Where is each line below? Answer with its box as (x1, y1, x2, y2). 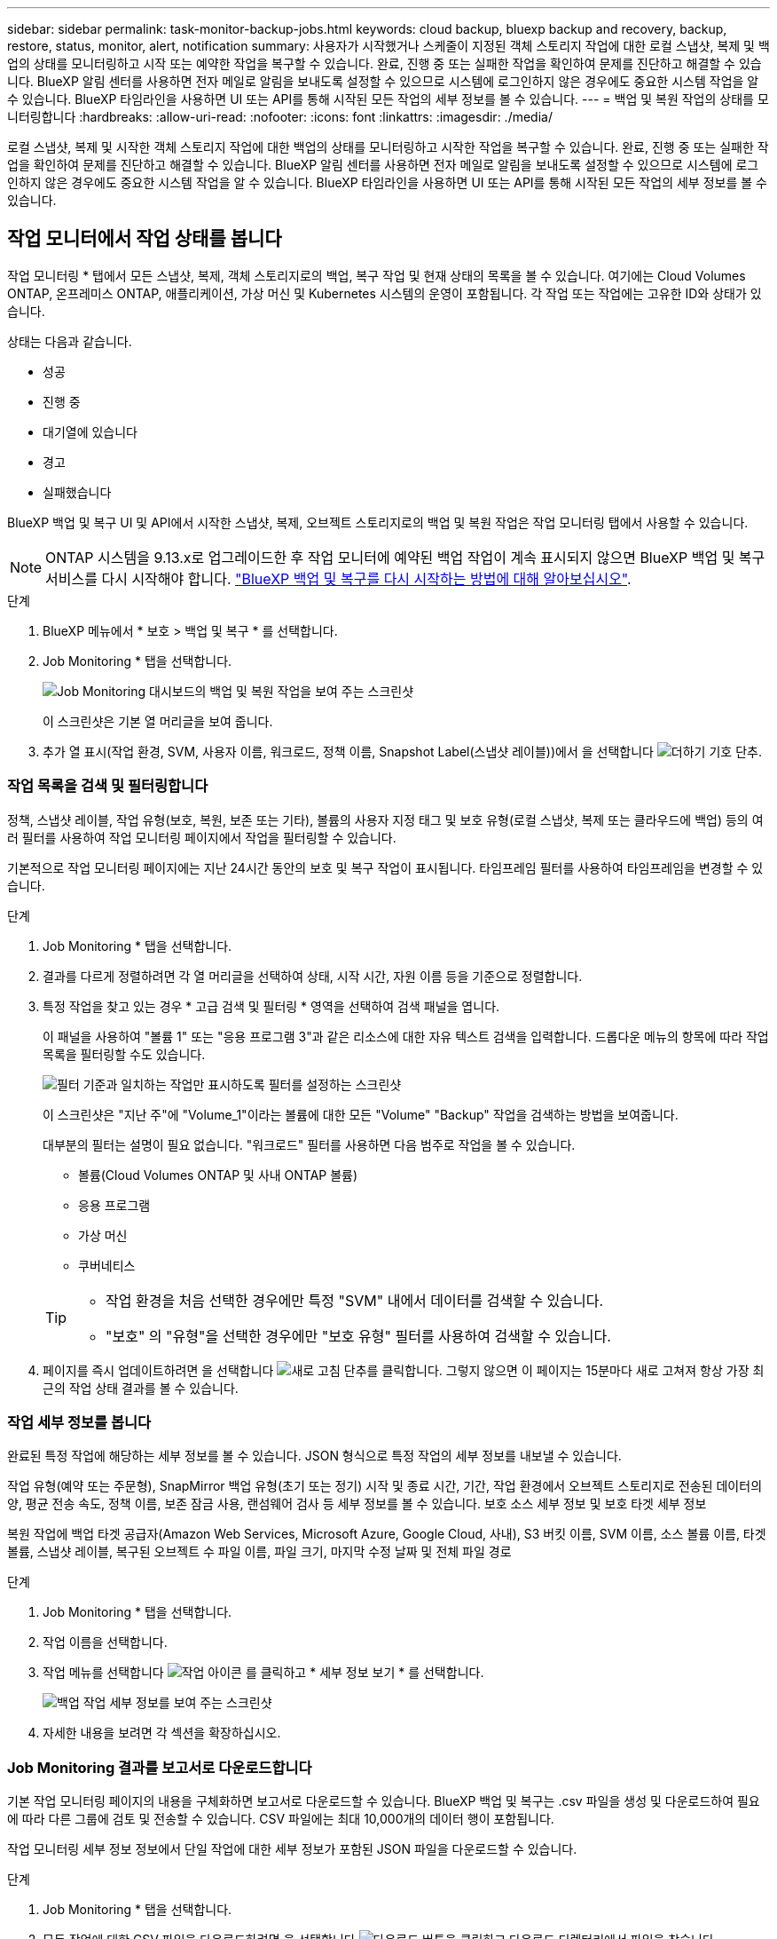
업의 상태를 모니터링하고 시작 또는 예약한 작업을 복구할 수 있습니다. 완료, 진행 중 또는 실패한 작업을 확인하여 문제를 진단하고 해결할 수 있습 (7, 56, 762, 71)
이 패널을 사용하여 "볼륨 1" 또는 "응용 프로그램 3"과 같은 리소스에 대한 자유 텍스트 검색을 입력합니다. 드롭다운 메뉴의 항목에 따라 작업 (43, 1028, 769, 1044)
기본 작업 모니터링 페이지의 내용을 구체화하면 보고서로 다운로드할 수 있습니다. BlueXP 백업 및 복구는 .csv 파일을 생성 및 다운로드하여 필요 (7, 1793, 760, 1809)
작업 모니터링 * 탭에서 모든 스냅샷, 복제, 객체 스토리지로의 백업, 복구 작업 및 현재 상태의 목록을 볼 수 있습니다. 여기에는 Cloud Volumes (7, 267, 746, 283)
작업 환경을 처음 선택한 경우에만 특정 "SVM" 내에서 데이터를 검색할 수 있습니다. (106, 1291, 604, 1310)
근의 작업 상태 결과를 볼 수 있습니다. (43, 1380, 239, 1396)
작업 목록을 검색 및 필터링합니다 (7, 777, 208, 795)
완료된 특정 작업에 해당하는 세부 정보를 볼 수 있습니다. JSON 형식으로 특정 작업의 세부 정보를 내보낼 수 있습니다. (7, 1448, 622, 1464)
